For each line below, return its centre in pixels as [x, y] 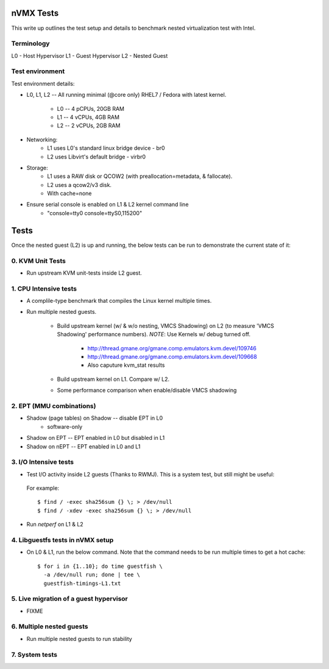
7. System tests [34, 654]
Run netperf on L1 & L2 [55, 525]
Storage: [37, 168]
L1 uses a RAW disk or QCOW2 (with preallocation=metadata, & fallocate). [140, 176]
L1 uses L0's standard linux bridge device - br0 [106, 148]
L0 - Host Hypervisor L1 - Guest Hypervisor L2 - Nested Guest [90, 55]
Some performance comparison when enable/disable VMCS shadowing [147, 391]
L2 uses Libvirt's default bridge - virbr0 [97, 157]
